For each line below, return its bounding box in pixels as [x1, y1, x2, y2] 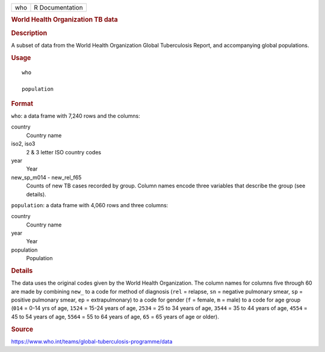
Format [11, 99, 33, 108]
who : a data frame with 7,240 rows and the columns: [11, 112, 141, 120]
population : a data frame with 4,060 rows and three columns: [11, 201, 169, 208]
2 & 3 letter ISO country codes [26, 148, 102, 156]
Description [11, 29, 48, 37]
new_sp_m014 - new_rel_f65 [11, 174, 82, 181]
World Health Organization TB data [11, 16, 118, 24]
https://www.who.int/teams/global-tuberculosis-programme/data [11, 338, 173, 345]
